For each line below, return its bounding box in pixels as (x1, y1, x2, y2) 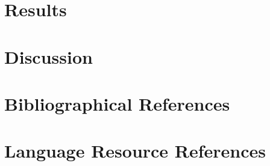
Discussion (4, 44, 93, 69)
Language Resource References (4, 138, 266, 163)
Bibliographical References (4, 91, 230, 115)
